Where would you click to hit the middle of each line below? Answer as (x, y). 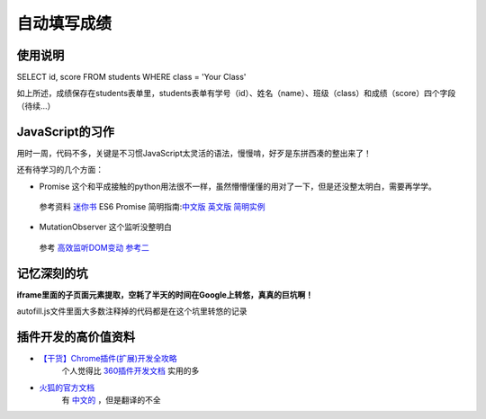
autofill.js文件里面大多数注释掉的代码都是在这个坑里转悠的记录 (132, 311)
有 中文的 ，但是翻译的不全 (111, 400)
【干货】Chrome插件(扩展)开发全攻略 (108, 358)
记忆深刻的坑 (52, 273)
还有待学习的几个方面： (60, 170)
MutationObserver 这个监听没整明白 (106, 227)
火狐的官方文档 (67, 388)
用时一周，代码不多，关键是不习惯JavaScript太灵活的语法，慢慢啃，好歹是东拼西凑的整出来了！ (194, 153)
